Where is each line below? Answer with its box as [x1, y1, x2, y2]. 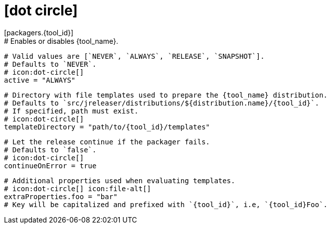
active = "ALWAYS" [4, 76, 76, 84]
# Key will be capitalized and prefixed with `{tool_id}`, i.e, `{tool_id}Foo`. [4, 200, 328, 209]
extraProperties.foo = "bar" [4, 192, 118, 201]
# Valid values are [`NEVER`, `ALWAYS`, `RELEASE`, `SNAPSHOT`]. [4, 52, 265, 60]
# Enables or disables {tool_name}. [4, 36, 118, 45]
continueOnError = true [4, 161, 97, 170]
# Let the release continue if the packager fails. [4, 137, 210, 146]
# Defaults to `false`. [4, 145, 97, 154]
